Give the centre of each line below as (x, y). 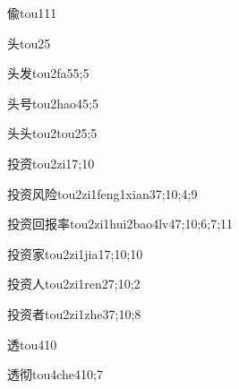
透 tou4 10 (32, 344)
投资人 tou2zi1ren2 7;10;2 (74, 284)
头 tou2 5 (29, 43)
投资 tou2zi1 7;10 (51, 163)
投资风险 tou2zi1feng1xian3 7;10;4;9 (102, 193)
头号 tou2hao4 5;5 (53, 103)
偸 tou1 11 (32, 13)
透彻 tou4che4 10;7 (55, 374)
